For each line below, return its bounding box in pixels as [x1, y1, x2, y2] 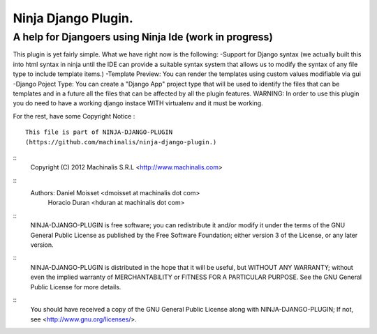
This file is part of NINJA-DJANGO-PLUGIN [25, 128, 173, 136]
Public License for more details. [30, 282, 121, 291]
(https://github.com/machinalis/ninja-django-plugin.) [25, 138, 217, 146]
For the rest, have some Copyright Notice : [13, 112, 135, 120]
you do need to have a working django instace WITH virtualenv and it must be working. [13, 99, 263, 107]
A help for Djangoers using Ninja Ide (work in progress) [13, 31, 274, 43]
